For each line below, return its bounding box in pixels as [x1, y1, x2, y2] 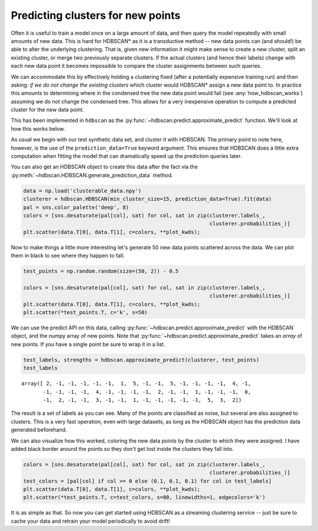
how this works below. [11, 125, 65, 132]
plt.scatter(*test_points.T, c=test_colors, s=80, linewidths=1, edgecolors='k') [23, 494, 266, 501]
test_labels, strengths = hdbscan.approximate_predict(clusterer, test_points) [23, 357, 260, 363]
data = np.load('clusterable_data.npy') [23, 187, 141, 194]
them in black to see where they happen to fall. [11, 252, 125, 259]
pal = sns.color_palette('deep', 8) [23, 204, 130, 210]
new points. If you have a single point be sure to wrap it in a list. [11, 341, 165, 348]
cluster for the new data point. [11, 106, 84, 113]
